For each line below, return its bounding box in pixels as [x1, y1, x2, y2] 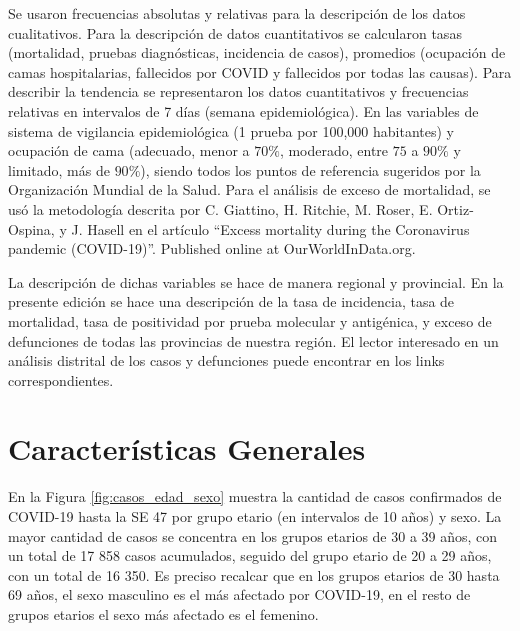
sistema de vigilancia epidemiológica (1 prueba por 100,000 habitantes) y [8, 120, 454, 141]
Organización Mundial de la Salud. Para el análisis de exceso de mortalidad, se [8, 179, 491, 200]
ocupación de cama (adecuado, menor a [8, 140, 250, 161]
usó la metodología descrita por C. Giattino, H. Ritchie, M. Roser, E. [8, 198, 433, 219]
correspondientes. [8, 369, 114, 390]
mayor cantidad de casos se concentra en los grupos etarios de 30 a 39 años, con [8, 525, 498, 546]
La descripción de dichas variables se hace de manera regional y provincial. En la [8, 271, 504, 292]
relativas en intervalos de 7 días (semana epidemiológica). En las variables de [8, 100, 479, 121]
